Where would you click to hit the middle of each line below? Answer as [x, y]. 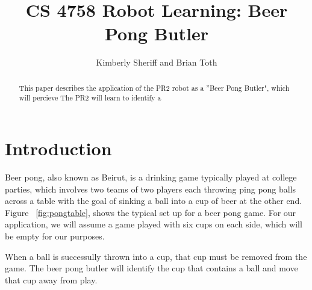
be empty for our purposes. [55, 236]
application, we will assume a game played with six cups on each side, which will [154, 224]
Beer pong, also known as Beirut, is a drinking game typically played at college [151, 177]
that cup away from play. [51, 279]
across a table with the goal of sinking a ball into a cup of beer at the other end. [154, 201]
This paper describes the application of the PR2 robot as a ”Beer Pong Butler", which [154, 88]
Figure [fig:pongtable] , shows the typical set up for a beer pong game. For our [151, 212]
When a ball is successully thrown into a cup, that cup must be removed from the [156, 256]
